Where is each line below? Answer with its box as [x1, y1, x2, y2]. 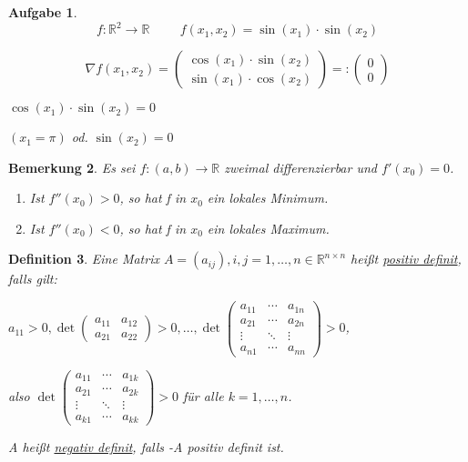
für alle [183, 386, 224, 405]
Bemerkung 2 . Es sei [8, 157, 136, 176]
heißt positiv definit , [351, 249, 462, 268]
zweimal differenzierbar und [224, 157, 377, 176]
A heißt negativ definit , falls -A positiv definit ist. [8, 437, 284, 457]
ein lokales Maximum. [207, 218, 330, 237]
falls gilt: [8, 269, 57, 288]
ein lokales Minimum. [207, 188, 329, 207]
